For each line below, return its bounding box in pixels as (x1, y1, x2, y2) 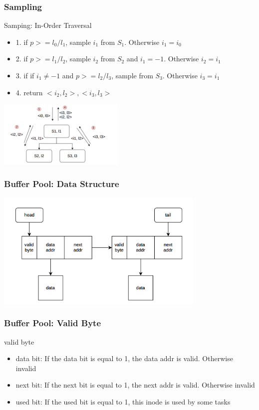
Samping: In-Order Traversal (4, 20, 92, 30)
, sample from (111, 70, 153, 80)
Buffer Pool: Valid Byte (4, 317, 101, 329)
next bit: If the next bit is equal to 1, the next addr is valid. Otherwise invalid (15, 380, 255, 390)
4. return (15, 87, 43, 97)
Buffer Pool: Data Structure (4, 178, 119, 190)
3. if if (15, 70, 34, 80)
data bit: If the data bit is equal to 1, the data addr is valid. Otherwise (15, 353, 233, 364)
